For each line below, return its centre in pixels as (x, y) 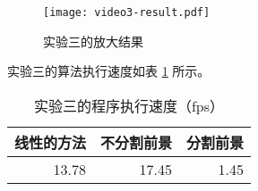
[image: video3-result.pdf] (127, 12)
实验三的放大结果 (93, 41)
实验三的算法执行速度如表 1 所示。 (109, 71)
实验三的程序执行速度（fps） (129, 105)
